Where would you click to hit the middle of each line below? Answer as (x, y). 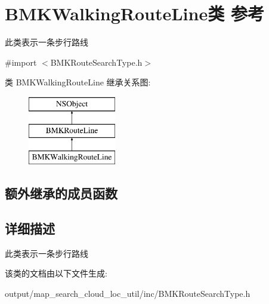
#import (21, 62)
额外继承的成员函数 (61, 193)
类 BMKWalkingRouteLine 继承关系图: (78, 82)
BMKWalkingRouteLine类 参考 (134, 13)
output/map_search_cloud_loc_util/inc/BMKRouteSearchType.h (128, 294)
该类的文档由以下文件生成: (56, 273)
